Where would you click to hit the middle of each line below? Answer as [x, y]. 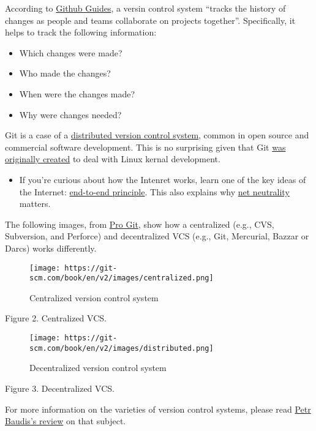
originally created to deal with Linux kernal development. [113, 159]
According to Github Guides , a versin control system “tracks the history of [145, 8]
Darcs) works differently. [51, 248]
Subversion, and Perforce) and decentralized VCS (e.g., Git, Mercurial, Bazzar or [157, 236]
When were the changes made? [77, 93]
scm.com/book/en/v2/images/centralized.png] [122, 278]
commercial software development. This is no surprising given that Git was [145, 147]
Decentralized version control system [98, 368]
